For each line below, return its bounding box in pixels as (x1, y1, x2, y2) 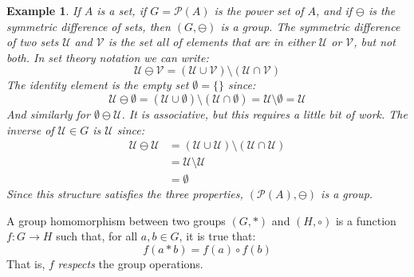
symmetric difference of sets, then (6, 18, 171, 34)
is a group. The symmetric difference (220, 18, 400, 34)
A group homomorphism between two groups (6, 212, 226, 228)
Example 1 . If (6, 2, 81, 18)
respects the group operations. (57, 256, 203, 272)
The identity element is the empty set (6, 76, 189, 93)
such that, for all (56, 228, 138, 244)
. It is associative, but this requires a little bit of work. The (121, 105, 408, 122)
